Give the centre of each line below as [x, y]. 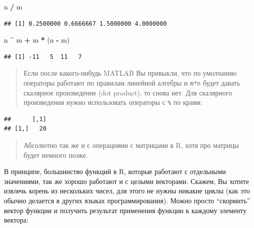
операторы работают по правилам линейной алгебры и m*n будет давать [132, 82]
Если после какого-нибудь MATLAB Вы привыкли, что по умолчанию [130, 73]
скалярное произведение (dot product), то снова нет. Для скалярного [128, 92]
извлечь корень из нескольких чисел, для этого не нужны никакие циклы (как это [127, 191]
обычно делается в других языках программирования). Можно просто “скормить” [127, 201]
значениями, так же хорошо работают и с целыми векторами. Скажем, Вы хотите [127, 181]
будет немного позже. [56, 155]
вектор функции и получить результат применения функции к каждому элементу [125, 210]
